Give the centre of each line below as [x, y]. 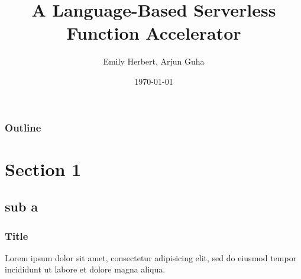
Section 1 [43, 169]
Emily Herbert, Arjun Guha [154, 61]
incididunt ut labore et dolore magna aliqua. [85, 269]
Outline [23, 127]
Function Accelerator [154, 33]
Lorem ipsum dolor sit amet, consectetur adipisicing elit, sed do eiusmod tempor [151, 257]
